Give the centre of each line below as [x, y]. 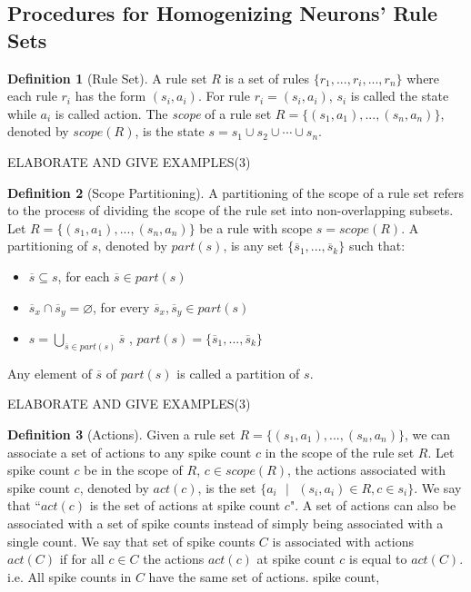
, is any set [253, 246]
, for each [84, 276]
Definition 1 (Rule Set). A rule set [107, 78]
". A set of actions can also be [373, 505]
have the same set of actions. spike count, [264, 576]
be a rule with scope [256, 227]
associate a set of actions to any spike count [130, 452]
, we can [427, 434]
